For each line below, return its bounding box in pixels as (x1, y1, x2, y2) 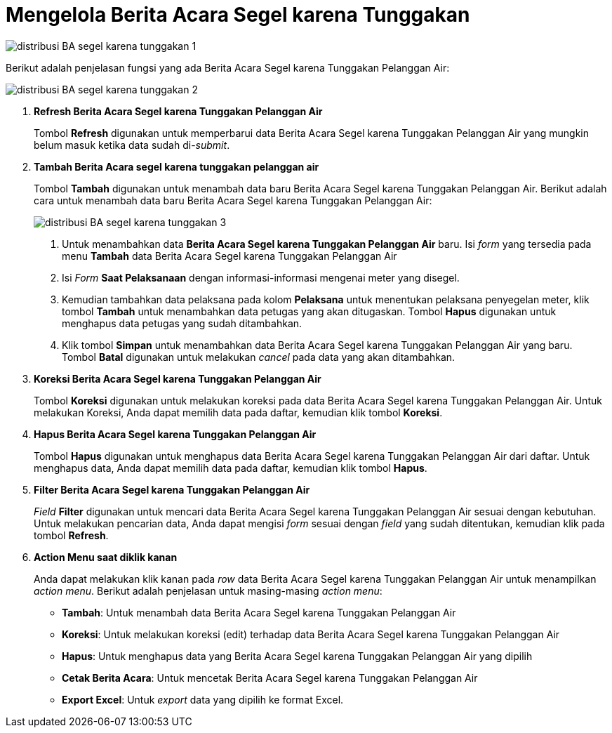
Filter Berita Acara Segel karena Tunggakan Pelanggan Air (34, 483, 310, 496)
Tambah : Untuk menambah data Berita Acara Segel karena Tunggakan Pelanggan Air (62, 606, 456, 619)
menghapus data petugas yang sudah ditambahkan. (62, 317, 302, 329)
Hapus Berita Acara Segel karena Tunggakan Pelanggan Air (34, 428, 317, 440)
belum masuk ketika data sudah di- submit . (34, 138, 230, 151)
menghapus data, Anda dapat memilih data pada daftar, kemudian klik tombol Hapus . (34, 461, 427, 474)
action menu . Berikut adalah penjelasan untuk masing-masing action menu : (34, 584, 382, 597)
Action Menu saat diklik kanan (34, 550, 178, 563)
